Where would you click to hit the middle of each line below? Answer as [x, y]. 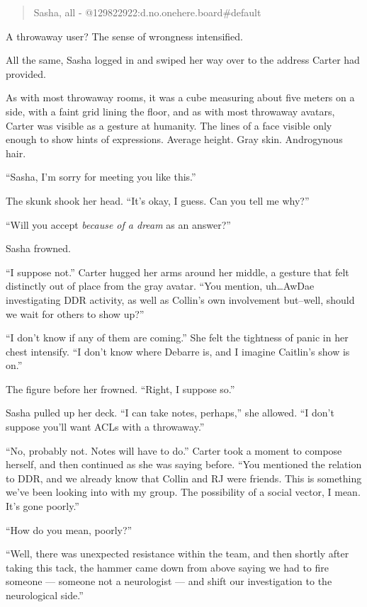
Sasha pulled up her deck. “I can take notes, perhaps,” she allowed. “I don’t [170, 413]
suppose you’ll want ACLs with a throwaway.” [105, 427]
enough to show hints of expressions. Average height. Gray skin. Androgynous [174, 139]
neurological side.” [45, 595]
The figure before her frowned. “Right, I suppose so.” [120, 388]
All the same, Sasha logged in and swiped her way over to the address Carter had [183, 60]
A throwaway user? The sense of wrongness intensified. [124, 36]
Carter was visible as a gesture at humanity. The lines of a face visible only [169, 125]
